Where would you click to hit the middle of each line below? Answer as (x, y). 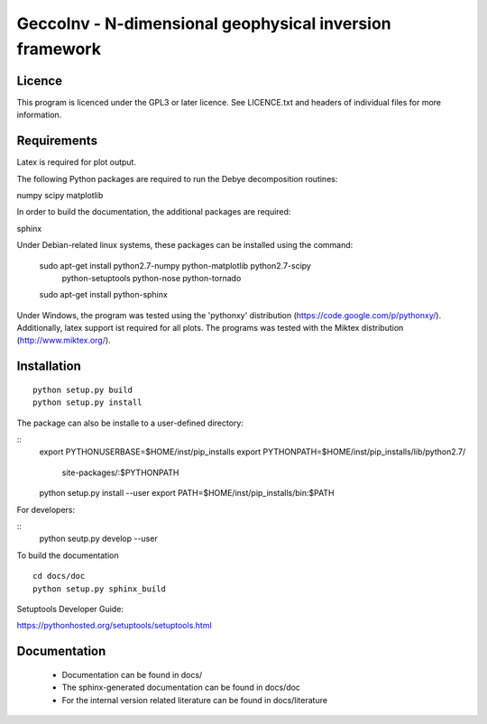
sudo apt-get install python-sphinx (104, 295)
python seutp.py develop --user (98, 539)
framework (59, 49)
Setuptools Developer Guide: (70, 609)
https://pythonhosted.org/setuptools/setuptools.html (114, 626)
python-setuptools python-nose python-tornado (152, 278)
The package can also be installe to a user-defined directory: (130, 423)
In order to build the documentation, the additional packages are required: (154, 212)
